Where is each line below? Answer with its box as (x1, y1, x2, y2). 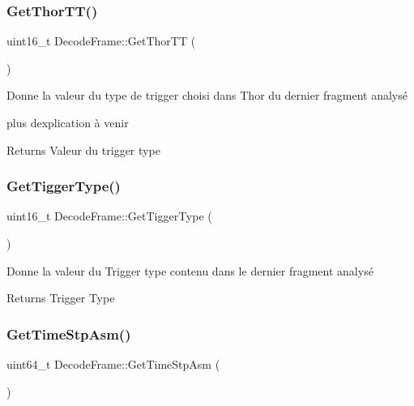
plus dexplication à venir (6, 114, 129, 130)
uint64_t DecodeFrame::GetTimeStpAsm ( (6, 356, 220, 372)
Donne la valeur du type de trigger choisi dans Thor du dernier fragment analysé (6, 87, 408, 104)
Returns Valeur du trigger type (6, 141, 160, 158)
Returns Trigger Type (6, 289, 115, 306)
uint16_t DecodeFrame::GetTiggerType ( (6, 207, 212, 224)
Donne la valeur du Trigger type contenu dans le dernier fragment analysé (6, 262, 373, 279)
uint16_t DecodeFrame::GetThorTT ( (6, 32, 196, 49)
